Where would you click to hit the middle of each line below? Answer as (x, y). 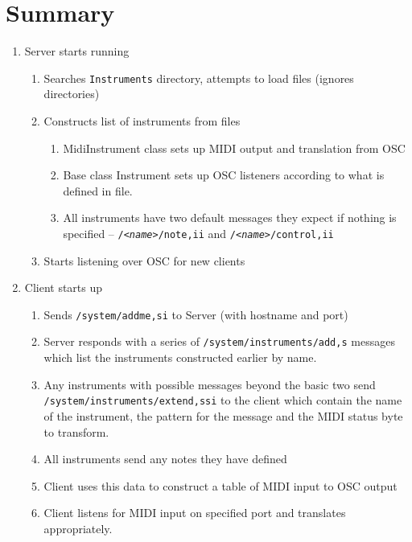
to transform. (76, 431)
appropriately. (78, 528)
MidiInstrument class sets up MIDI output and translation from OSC (234, 148)
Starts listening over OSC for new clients (144, 260)
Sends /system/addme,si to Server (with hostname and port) (196, 314)
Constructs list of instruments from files (142, 120)
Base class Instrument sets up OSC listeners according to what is (224, 175)
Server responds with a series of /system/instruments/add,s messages (219, 341)
